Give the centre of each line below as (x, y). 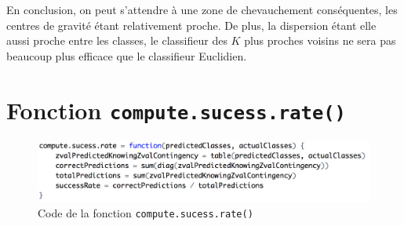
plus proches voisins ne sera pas (320, 40)
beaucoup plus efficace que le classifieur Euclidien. (127, 55)
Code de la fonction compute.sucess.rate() (146, 213)
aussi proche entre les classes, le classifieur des (117, 40)
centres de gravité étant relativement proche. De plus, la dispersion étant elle (191, 25)
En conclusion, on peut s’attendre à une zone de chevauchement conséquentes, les (202, 9)
